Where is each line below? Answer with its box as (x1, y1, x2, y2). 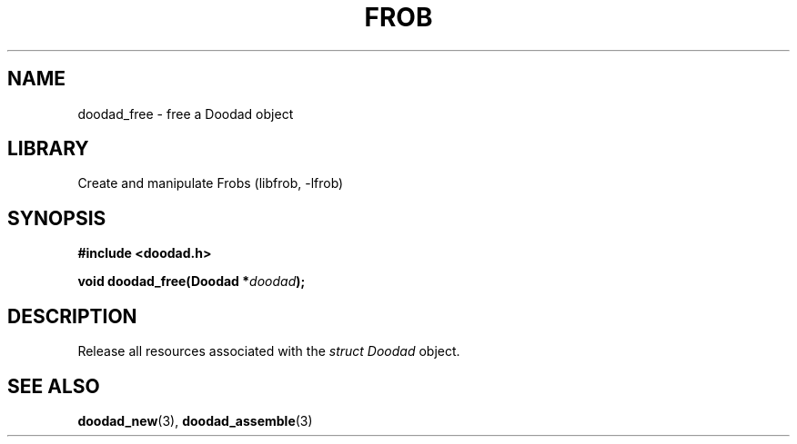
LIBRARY (7, 137, 89, 161)
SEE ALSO (7, 374, 100, 398)
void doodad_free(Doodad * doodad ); (77, 273, 306, 290)
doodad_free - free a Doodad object (77, 105, 294, 122)
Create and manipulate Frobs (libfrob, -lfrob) (77, 175, 344, 192)
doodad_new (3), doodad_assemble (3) (77, 412, 313, 429)
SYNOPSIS (7, 206, 106, 230)
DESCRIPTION (7, 304, 137, 328)
